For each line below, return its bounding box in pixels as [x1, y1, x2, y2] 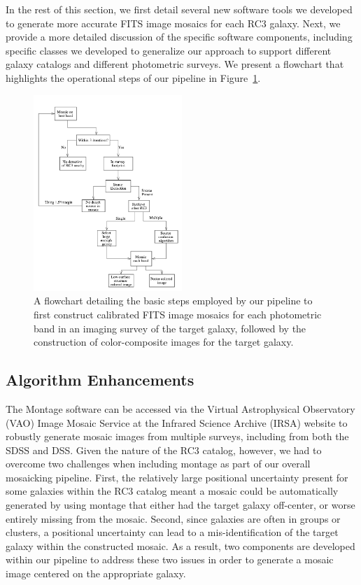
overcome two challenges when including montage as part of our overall [6, 456, 311, 471]
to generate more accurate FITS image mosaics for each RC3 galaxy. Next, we [6, 15, 341, 30]
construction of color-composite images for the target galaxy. [34, 334, 294, 349]
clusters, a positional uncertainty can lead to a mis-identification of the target [6, 525, 339, 540]
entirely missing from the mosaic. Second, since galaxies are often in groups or [6, 511, 341, 526]
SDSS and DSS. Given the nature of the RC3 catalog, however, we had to [6, 442, 322, 457]
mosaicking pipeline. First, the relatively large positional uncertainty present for [6, 470, 348, 484]
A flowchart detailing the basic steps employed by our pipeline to [34, 293, 313, 308]
